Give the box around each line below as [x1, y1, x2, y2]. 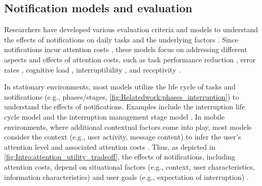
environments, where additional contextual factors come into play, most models [4, 121, 252, 132]
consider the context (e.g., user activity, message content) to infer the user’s [4, 131, 241, 142]
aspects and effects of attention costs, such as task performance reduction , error [4, 54, 256, 64]
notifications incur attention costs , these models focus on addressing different [4, 44, 247, 55]
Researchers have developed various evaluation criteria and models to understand [4, 24, 258, 35]
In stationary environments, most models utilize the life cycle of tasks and [4, 81, 236, 92]
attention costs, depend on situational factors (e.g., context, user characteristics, [4, 161, 255, 172]
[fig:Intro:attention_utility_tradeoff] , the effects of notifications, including [4, 151, 235, 162]
